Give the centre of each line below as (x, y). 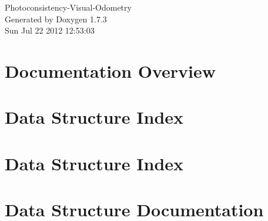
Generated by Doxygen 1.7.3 (56, 19)
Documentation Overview (110, 70)
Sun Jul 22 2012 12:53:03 (50, 30)
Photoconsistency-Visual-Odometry (68, 7)
